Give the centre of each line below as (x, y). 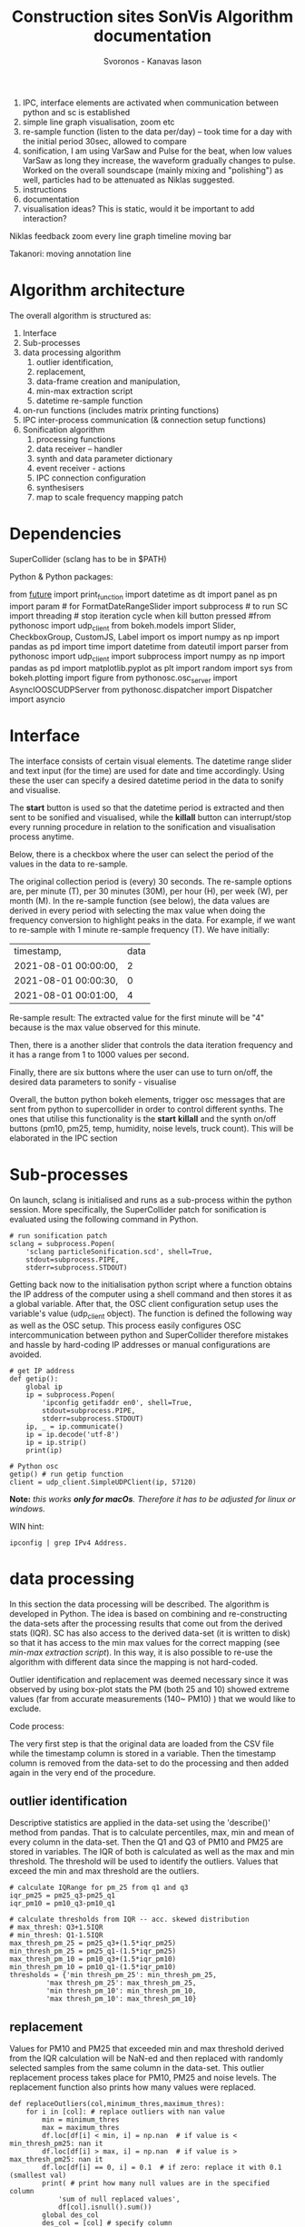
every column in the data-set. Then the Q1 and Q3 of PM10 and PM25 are (147, 1842)
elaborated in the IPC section (64, 1138)
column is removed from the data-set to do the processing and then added (149, 1763)
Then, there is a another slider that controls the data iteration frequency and (151, 1044)
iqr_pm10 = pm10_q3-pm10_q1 (63, 1904)
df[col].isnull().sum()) (105, 2207)
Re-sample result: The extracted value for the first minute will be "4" (137, 1017)
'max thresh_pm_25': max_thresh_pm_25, (121, 1983)
